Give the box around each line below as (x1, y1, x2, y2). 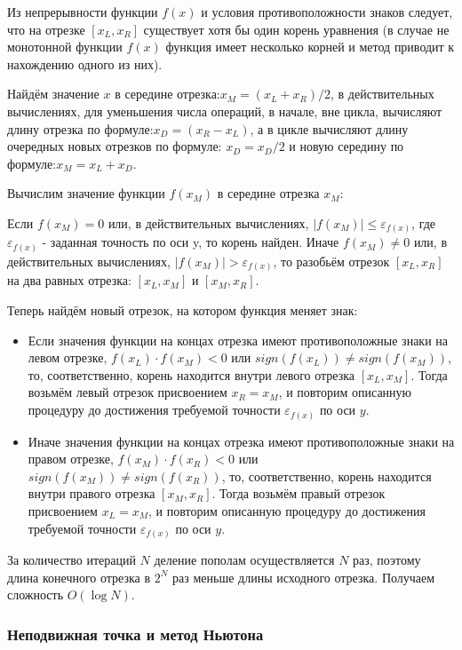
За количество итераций (7, 551, 136, 569)
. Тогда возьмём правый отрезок (211, 484, 386, 503)
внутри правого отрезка (28, 484, 155, 503)
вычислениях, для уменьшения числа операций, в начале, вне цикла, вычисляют (7, 101, 442, 120)
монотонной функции (7, 37, 123, 56)
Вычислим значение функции (7, 184, 165, 202)
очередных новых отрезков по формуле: (7, 137, 222, 155)
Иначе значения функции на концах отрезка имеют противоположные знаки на (28, 432, 455, 450)
